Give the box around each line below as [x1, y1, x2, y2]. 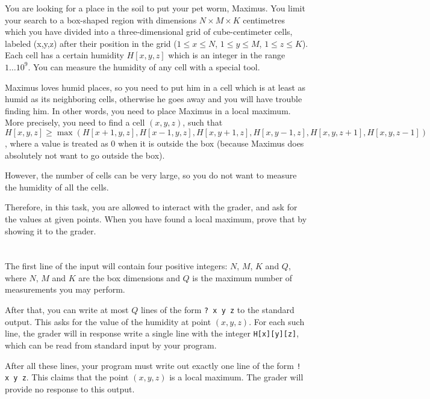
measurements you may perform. [5, 283, 125, 296]
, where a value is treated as [5, 136, 108, 149]
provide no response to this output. [5, 382, 135, 395]
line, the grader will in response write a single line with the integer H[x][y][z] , [5, 327, 299, 340]
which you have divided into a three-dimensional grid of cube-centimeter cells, [5, 25, 293, 38]
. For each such [249, 315, 305, 327]
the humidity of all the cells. [5, 180, 109, 193]
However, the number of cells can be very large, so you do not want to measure [5, 169, 297, 181]
